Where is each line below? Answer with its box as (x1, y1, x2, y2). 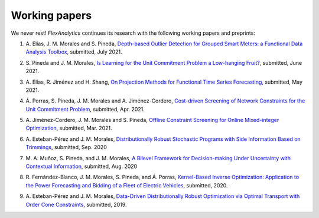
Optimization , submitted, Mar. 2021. (25, 124, 112, 132)
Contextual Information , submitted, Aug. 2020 (25, 163, 138, 170)
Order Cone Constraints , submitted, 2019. (25, 201, 127, 208)
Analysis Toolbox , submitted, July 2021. (25, 48, 122, 55)
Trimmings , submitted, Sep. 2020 (25, 144, 108, 151)
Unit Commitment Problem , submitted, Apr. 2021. (25, 105, 145, 113)
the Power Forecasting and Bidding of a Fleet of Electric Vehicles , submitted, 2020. (25, 181, 228, 189)
